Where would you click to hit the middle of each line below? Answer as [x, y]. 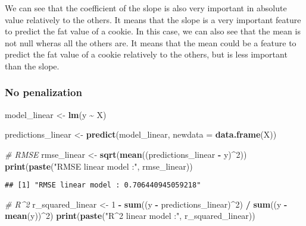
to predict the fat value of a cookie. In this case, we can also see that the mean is [153, 31]
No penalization [43, 92]
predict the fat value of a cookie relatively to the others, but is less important [146, 54]
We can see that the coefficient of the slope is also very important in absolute [146, 8]
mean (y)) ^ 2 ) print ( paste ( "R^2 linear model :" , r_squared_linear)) [130, 216]
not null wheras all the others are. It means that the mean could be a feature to [151, 42]
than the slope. [32, 66]
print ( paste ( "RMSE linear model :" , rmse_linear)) [99, 166]
